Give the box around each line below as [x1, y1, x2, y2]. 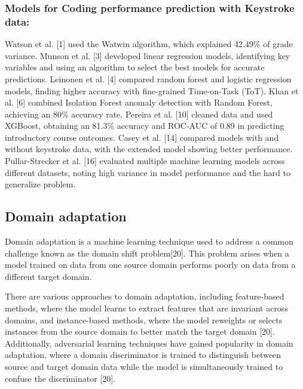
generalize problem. [5, 178, 76, 190]
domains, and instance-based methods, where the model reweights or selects [5, 313, 283, 326]
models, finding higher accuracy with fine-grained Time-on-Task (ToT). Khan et [5, 84, 299, 97]
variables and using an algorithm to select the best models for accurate [5, 61, 265, 73]
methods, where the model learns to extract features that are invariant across [5, 302, 288, 314]
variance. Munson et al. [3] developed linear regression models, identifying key [5, 49, 290, 61]
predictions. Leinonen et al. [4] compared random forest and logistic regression [5, 72, 292, 85]
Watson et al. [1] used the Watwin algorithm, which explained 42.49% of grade [5, 38, 293, 50]
